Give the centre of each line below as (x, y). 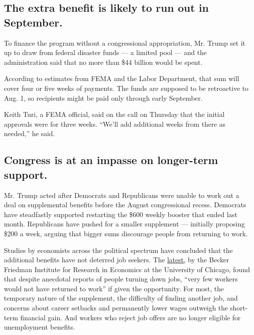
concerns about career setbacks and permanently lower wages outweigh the (116, 308)
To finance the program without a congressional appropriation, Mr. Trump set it (125, 42)
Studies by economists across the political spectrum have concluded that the (118, 250)
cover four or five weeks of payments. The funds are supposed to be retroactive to (126, 88)
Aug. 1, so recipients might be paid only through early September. (103, 98)
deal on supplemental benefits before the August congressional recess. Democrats (125, 205)
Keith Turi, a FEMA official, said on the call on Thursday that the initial (114, 114)
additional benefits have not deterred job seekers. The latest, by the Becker (116, 260)
